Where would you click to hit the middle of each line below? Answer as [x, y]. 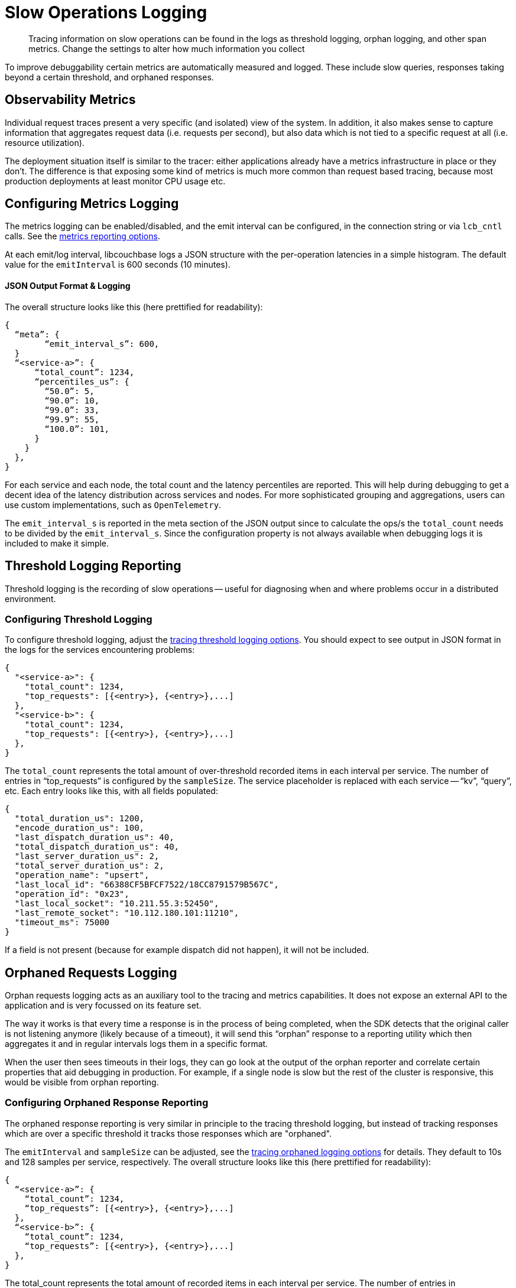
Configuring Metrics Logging [92, 204]
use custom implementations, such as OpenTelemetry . [113, 505]
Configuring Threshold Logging [79, 619]
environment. [30, 599]
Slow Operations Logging [106, 12]
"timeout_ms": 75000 [62, 923]
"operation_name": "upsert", [82, 875]
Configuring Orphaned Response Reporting [107, 1103]
